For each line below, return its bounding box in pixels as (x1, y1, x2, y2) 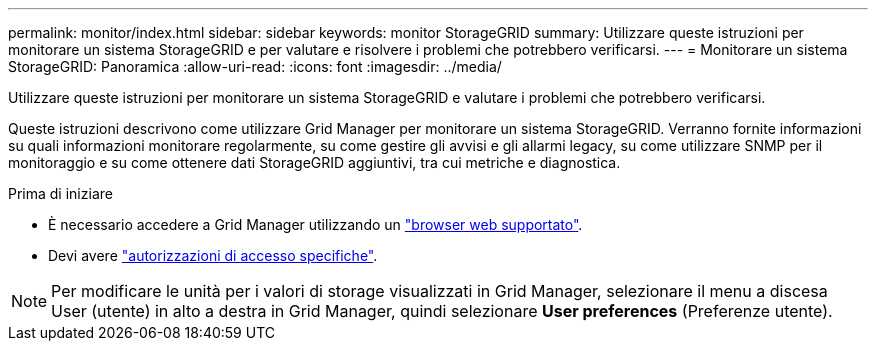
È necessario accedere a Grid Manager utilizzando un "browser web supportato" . (48, 216, 583, 233)
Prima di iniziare (8, 185, 113, 202)
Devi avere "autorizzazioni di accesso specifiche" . (48, 247, 378, 264)
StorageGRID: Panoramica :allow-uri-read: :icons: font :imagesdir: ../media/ (8, 58, 502, 75)
